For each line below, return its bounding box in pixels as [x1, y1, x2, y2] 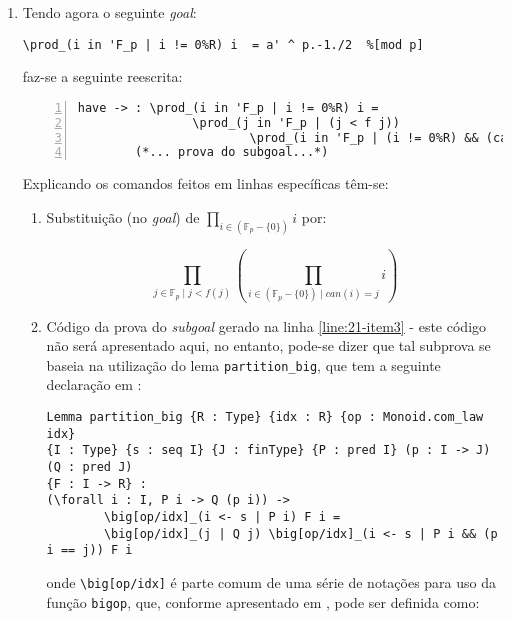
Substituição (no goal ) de [46, 206, 200, 227]
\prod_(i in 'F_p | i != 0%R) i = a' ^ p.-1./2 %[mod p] [22, 37, 424, 52]
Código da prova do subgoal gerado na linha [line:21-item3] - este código [46, 315, 487, 336]
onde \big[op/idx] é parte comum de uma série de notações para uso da [46, 571, 497, 592]
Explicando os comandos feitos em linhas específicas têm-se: [22, 173, 389, 194]
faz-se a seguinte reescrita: [22, 66, 183, 87]
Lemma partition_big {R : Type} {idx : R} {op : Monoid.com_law [46, 409, 484, 424]
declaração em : [46, 374, 142, 395]
